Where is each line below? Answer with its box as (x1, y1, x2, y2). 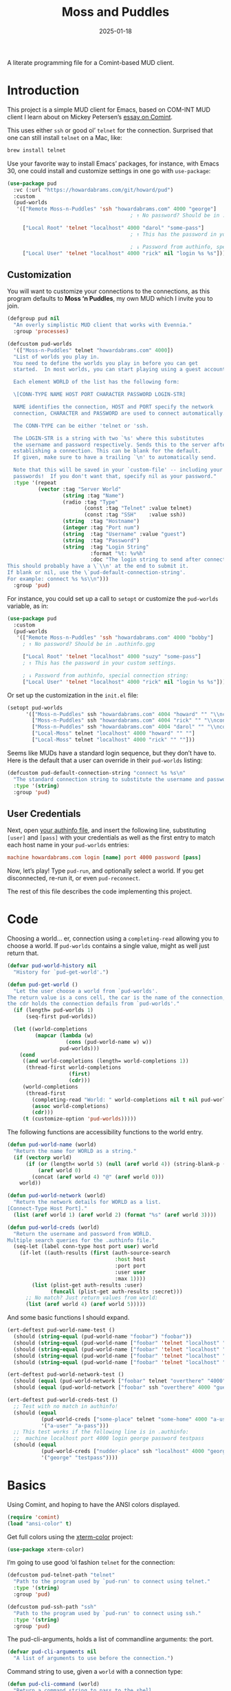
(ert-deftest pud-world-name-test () (7, 1327, 115, 1334)
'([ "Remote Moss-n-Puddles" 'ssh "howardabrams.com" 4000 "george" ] (16, 206, 217, 212)
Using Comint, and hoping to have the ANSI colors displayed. (7, 1500, 180, 1508)
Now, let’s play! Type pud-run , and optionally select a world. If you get (7, 867, 204, 875)
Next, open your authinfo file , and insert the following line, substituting (7, 826, 206, 835)
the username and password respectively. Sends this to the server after (13, 441, 229, 448)
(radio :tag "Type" (62, 498, 118, 506)
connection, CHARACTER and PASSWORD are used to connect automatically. (13, 410, 226, 417)
